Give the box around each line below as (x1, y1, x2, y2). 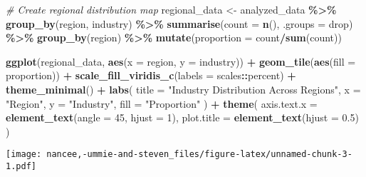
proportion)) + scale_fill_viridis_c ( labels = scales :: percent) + (6, 68, 296, 83)
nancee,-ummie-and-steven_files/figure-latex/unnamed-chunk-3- (46, 149, 352, 160)
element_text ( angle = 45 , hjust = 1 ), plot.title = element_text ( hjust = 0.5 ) (6, 110, 359, 125)
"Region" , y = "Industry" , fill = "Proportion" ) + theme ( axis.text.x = (6, 96, 318, 111)
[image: (6, 149, 42, 160)
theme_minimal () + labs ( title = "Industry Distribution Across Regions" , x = (6, 81, 361, 96)
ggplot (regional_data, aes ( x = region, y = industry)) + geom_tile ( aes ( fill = (6, 54, 356, 69)
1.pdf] (6, 161, 36, 171)
